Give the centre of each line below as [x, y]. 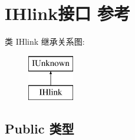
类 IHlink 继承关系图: [45, 41]
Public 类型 [39, 129]
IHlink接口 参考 [67, 13]
